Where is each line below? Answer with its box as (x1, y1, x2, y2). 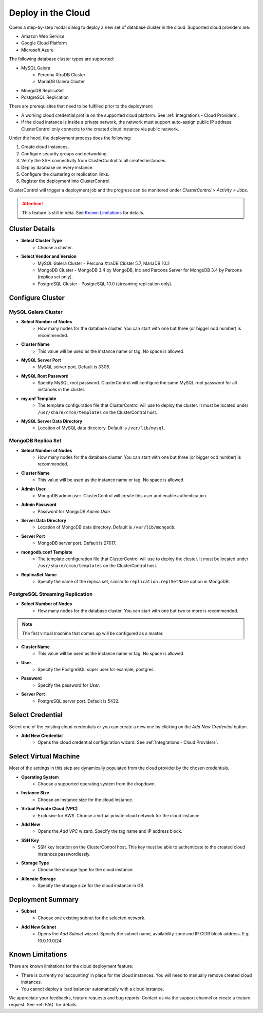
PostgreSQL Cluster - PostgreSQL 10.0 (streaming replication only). (38, 281, 172, 287)
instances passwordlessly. (38, 851, 91, 857)
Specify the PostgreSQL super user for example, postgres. (38, 667, 155, 673)
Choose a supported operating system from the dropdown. (38, 781, 156, 786)
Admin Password (21, 502, 56, 507)
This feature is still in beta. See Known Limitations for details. (22, 210, 145, 215)
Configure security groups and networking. (21, 150, 108, 156)
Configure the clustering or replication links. (21, 171, 110, 177)
